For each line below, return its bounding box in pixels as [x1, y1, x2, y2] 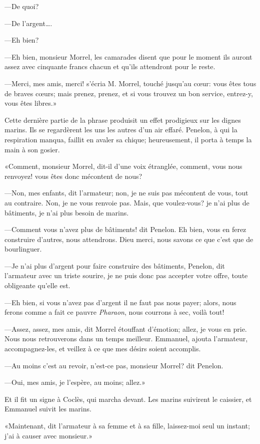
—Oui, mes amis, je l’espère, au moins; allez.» [4, 377, 145, 387]
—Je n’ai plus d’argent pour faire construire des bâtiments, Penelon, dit [4, 260, 225, 271]
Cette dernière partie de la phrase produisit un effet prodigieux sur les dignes [4, 114, 241, 125]
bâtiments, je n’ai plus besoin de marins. [4, 207, 129, 217]
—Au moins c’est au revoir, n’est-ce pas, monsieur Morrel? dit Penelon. [4, 360, 223, 370]
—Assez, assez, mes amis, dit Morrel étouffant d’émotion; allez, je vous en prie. [4, 323, 247, 334]
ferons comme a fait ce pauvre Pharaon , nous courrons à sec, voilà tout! [4, 307, 224, 317]
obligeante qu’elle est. [4, 280, 70, 291]
